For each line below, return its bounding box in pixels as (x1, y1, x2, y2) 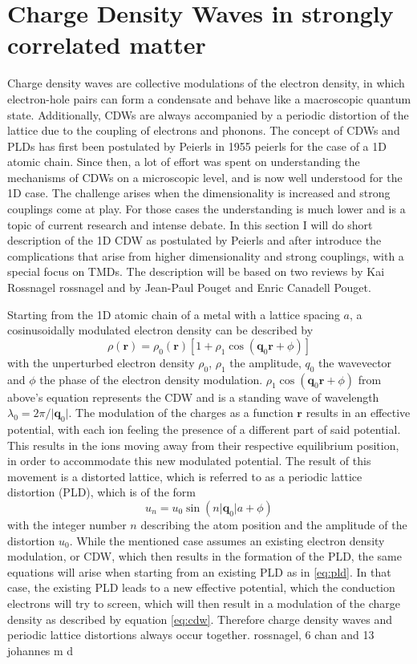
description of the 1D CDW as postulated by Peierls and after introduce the (7, 232, 382, 249)
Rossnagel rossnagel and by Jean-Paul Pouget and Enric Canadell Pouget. (7, 279, 371, 296)
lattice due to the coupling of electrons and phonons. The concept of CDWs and (7, 122, 400, 139)
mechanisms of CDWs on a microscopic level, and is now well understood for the (7, 168, 403, 185)
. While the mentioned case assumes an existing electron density (69, 532, 385, 549)
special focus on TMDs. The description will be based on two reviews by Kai (7, 263, 385, 280)
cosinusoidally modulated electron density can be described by (7, 322, 314, 338)
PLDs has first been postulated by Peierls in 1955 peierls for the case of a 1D (7, 137, 387, 154)
